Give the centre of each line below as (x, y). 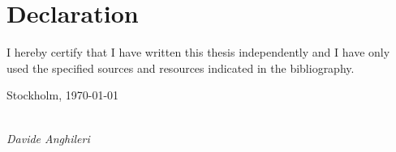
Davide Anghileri (48, 138)
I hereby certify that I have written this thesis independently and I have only (198, 52)
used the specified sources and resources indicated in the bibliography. (181, 68)
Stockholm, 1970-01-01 (63, 95)
